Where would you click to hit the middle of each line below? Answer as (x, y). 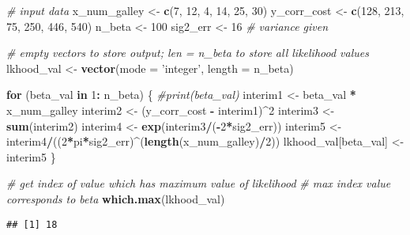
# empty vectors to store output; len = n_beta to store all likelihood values (188, 53)
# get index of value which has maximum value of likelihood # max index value (199, 183)
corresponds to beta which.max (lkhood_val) (116, 198)
